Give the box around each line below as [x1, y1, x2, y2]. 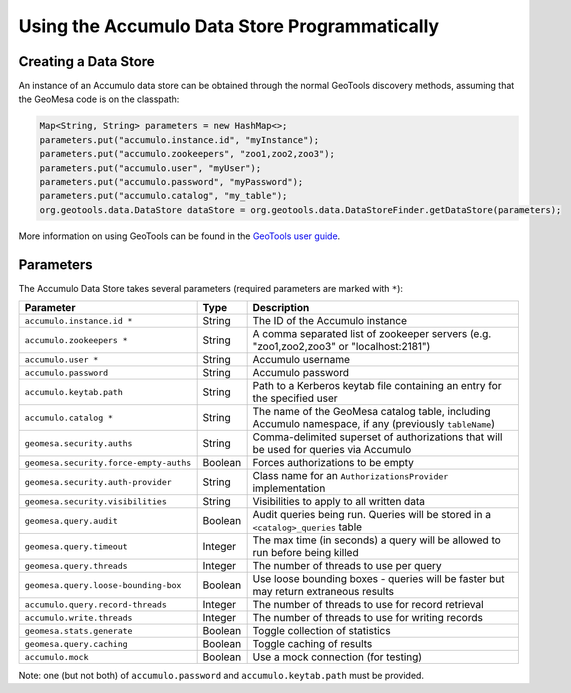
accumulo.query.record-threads [24, 599, 167, 610]
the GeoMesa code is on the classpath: [18, 93, 180, 105]
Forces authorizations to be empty [252, 456, 414, 470]
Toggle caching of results [252, 637, 373, 651]
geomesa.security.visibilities [24, 496, 167, 507]
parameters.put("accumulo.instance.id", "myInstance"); [39, 134, 320, 145]
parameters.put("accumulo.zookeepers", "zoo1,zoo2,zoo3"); [39, 148, 335, 160]
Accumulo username [252, 353, 350, 367]
